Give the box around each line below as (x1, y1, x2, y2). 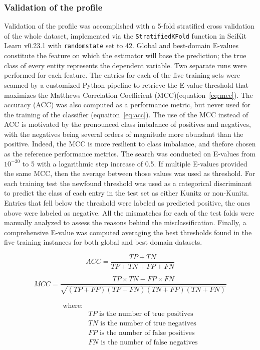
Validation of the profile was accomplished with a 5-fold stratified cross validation (4, 21, 254, 31)
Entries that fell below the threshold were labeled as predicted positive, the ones (4, 198, 250, 208)
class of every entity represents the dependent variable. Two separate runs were (4, 60, 247, 70)
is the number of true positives (99, 310, 193, 317)
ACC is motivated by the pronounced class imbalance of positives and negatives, (4, 119, 251, 129)
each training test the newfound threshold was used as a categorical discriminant (4, 178, 252, 188)
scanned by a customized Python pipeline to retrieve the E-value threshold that (4, 79, 249, 90)
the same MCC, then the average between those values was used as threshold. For (4, 168, 255, 179)
